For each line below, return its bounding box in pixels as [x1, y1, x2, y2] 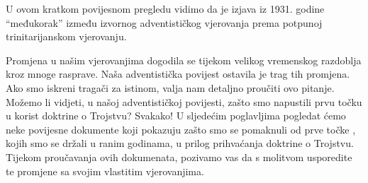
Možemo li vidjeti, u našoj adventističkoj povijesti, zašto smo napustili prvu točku [6, 94, 362, 109]
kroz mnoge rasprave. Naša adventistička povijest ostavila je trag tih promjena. [6, 66, 350, 81]
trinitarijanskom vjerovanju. [6, 29, 127, 44]
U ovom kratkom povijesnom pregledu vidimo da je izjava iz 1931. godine [6, 1, 325, 16]
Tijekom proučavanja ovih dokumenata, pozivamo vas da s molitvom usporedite [6, 149, 352, 164]
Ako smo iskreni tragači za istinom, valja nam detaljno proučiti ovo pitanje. [6, 80, 335, 95]
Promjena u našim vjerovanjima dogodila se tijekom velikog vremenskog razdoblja [6, 52, 362, 67]
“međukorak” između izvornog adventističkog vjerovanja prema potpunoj [6, 15, 323, 30]
